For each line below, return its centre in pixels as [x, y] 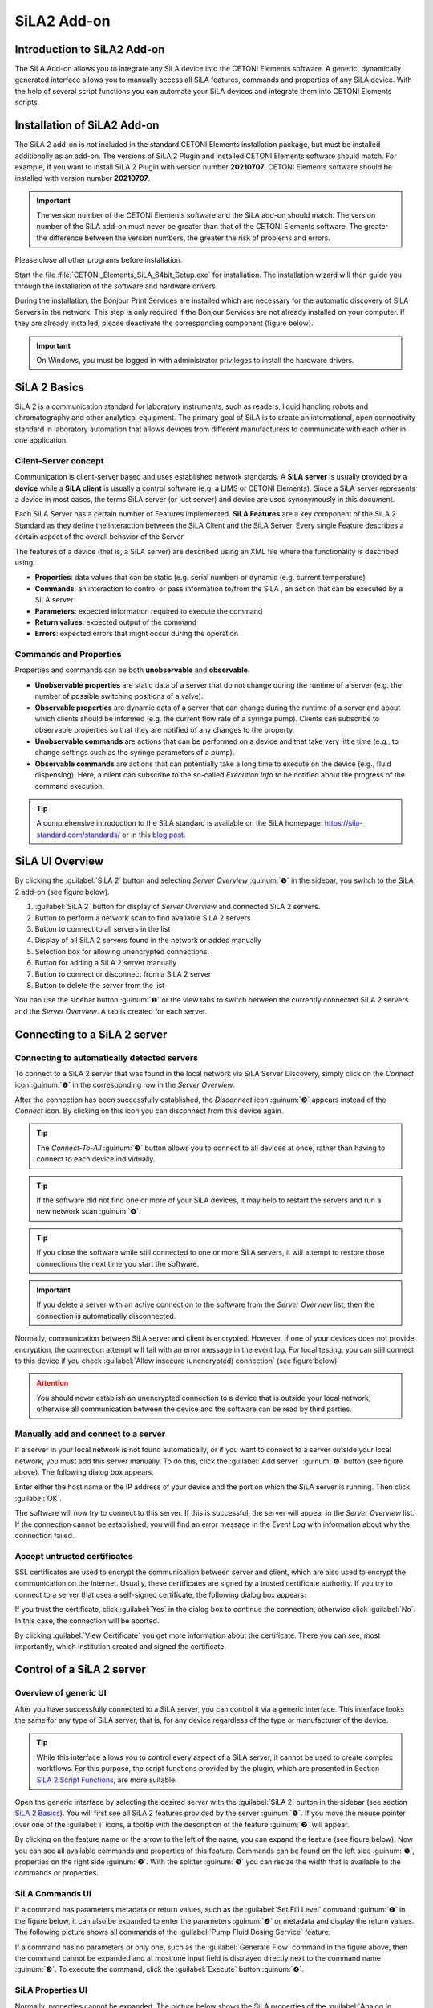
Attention [53, 1383]
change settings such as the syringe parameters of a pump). [135, 753]
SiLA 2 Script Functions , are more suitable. [107, 1780]
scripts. [27, 102]
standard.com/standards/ [78, 835]
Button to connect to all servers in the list [103, 928]
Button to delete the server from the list [100, 985]
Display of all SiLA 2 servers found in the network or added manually [148, 941]
